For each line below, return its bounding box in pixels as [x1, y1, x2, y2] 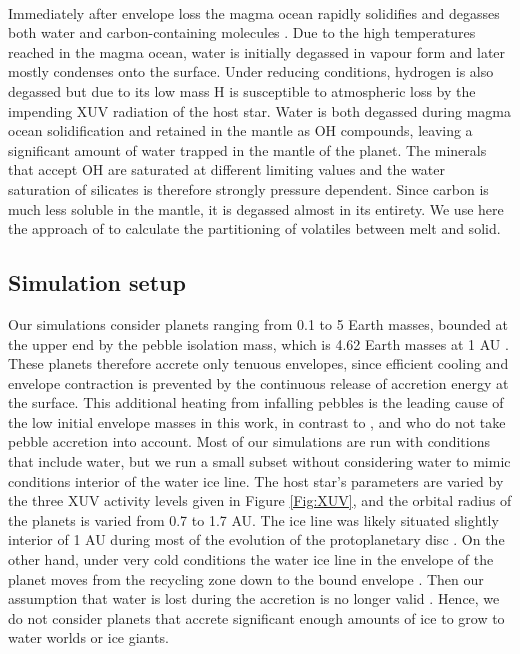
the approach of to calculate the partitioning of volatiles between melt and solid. [8, 218, 501, 239]
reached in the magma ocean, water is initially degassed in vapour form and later [8, 41, 506, 62]
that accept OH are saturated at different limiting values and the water [8, 159, 446, 180]
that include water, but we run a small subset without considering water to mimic [8, 451, 511, 472]
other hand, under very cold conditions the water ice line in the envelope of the [8, 549, 494, 570]
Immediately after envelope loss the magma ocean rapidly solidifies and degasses [8, 2, 500, 23]
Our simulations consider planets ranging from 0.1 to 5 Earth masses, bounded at [8, 313, 508, 334]
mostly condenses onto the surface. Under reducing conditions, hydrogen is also [8, 61, 494, 82]
